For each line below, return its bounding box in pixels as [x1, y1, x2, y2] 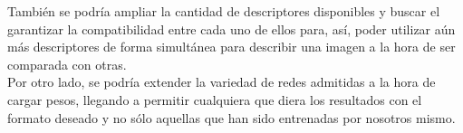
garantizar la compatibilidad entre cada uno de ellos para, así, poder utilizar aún [7, 19, 456, 38]
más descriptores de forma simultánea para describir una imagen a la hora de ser [7, 37, 456, 56]
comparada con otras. [7, 54, 127, 73]
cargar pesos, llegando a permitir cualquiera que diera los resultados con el [7, 90, 422, 109]
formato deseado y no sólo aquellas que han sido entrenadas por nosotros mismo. [7, 108, 456, 127]
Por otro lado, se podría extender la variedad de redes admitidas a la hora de [7, 72, 436, 91]
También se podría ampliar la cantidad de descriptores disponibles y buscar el [7, 2, 440, 20]
